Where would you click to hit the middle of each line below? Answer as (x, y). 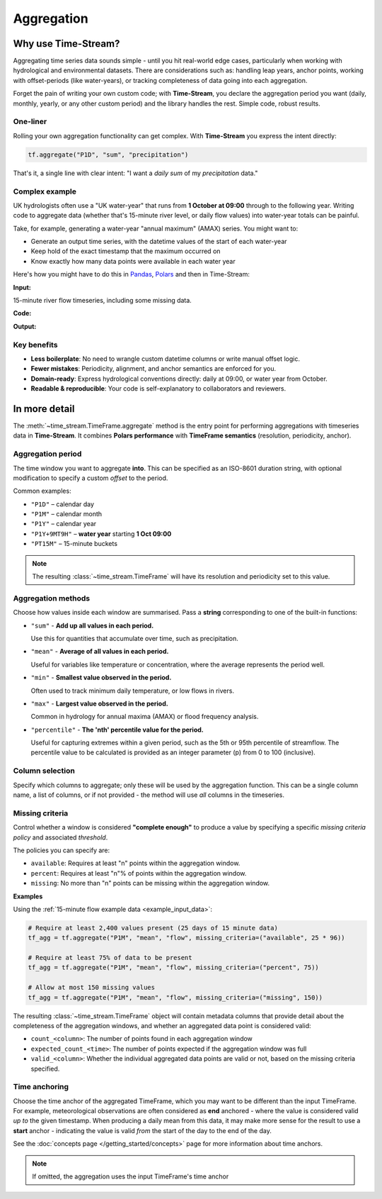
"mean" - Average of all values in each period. (100, 652)
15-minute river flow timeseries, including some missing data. (103, 300)
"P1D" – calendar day (63, 504)
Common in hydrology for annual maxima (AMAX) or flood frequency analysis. (145, 717)
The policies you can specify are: (62, 850)
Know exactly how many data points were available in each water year (133, 261)
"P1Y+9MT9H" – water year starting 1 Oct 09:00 (101, 534)
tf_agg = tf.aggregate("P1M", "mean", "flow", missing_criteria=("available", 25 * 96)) (187, 938)
